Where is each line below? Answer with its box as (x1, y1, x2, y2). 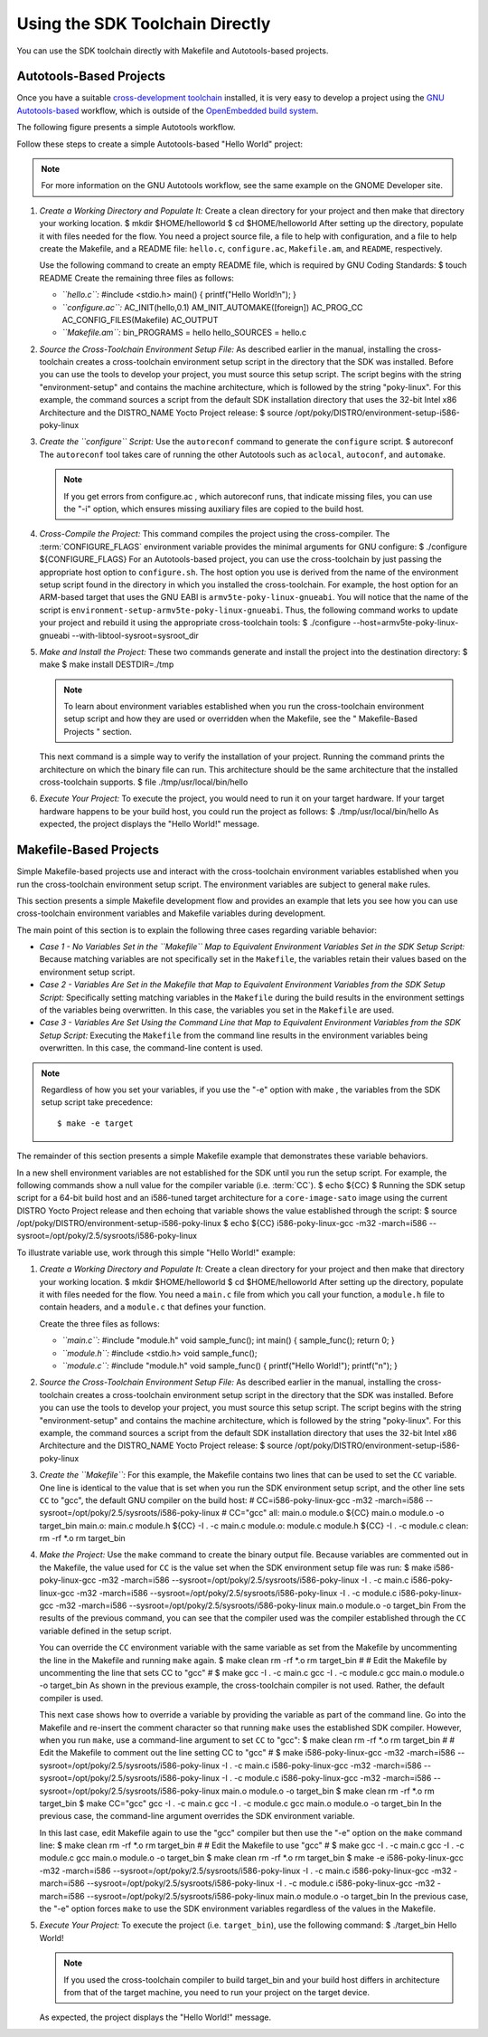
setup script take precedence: (41, 1097, 154, 1108)
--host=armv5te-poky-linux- (352, 617, 459, 628)
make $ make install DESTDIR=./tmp (39, 659, 174, 670)
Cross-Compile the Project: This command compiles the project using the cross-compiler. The (39, 528, 390, 539)
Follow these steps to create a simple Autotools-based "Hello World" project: (16, 138, 303, 149)
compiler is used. (39, 1692, 104, 1703)
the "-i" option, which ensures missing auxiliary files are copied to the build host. (63, 503, 365, 514)
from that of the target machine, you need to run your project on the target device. (63, 1986, 371, 1997)
